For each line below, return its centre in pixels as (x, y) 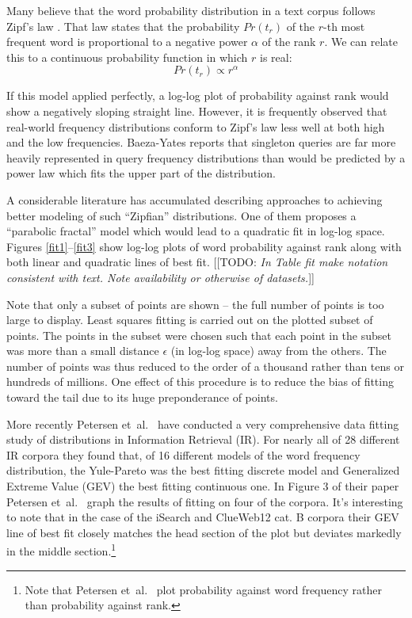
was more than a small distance (83, 351)
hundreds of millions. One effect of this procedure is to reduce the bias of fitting (200, 381)
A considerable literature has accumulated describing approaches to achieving (195, 199)
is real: (276, 57)
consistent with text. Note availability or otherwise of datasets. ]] (160, 277)
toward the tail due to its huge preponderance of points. (142, 397)
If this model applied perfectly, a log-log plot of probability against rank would (198, 95)
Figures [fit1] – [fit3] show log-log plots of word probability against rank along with (204, 246)
